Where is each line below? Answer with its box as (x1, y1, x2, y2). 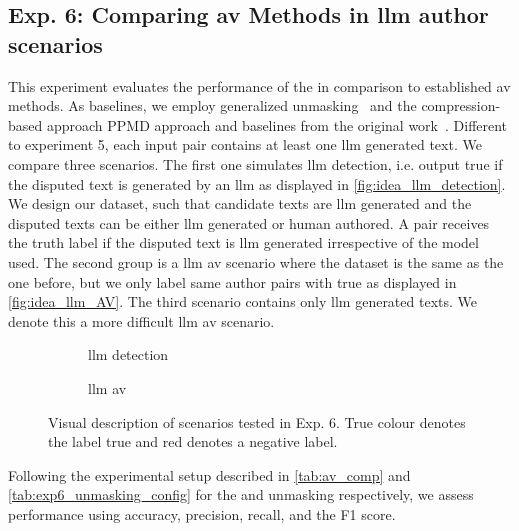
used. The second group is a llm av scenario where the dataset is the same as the (8, 251, 504, 272)
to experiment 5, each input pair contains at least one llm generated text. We (8, 134, 482, 155)
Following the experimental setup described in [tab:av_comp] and (8, 464, 411, 485)
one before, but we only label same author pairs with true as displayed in (8, 271, 457, 292)
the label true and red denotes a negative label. (48, 431, 338, 452)
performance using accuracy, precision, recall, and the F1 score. (8, 503, 396, 524)
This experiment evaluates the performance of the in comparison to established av (8, 75, 511, 96)
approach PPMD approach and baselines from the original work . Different (46, 114, 508, 135)
